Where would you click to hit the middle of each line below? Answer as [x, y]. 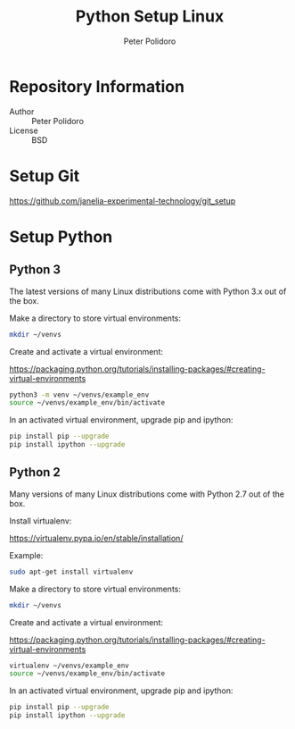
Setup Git [45, 176]
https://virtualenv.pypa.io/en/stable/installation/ [96, 538]
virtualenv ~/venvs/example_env [69, 666]
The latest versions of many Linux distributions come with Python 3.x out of [148, 291]
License [24, 130]
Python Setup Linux [150, 17]
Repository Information [97, 86]
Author [22, 111]
